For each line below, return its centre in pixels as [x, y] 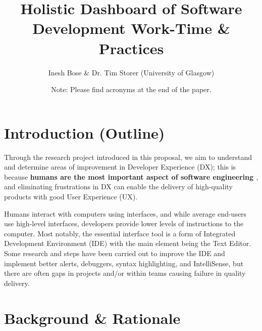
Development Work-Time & [131, 28]
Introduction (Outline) [85, 132]
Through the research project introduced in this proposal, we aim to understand [128, 157]
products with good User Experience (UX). [71, 196]
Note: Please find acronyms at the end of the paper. [131, 89]
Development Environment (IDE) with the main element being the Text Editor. [128, 243]
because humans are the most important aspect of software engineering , [131, 176]
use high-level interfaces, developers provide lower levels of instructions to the [124, 223]
